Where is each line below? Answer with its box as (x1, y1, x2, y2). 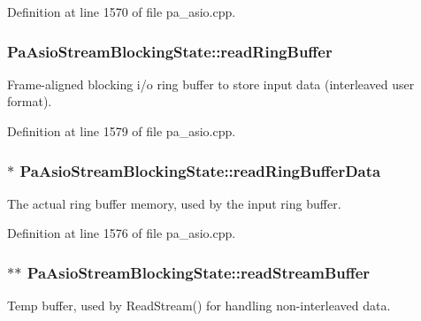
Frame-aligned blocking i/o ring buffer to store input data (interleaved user (7, 74, 415, 93)
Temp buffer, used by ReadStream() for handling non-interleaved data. (7, 296, 391, 315)
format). (7, 92, 52, 111)
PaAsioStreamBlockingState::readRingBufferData (19, 159, 381, 181)
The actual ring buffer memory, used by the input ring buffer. (7, 194, 341, 212)
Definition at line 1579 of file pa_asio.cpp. (7, 122, 236, 140)
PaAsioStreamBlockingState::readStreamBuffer (27, 261, 371, 283)
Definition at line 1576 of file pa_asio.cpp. (7, 224, 236, 242)
